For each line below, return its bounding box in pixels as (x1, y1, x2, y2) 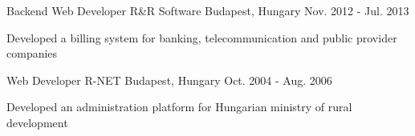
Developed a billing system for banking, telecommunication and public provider (6, 29, 397, 46)
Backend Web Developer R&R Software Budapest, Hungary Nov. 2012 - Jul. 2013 (6, 2, 409, 18)
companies (6, 45, 58, 62)
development (6, 114, 68, 130)
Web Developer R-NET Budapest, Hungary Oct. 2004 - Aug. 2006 (6, 71, 332, 88)
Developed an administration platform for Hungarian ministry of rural (6, 98, 352, 115)
